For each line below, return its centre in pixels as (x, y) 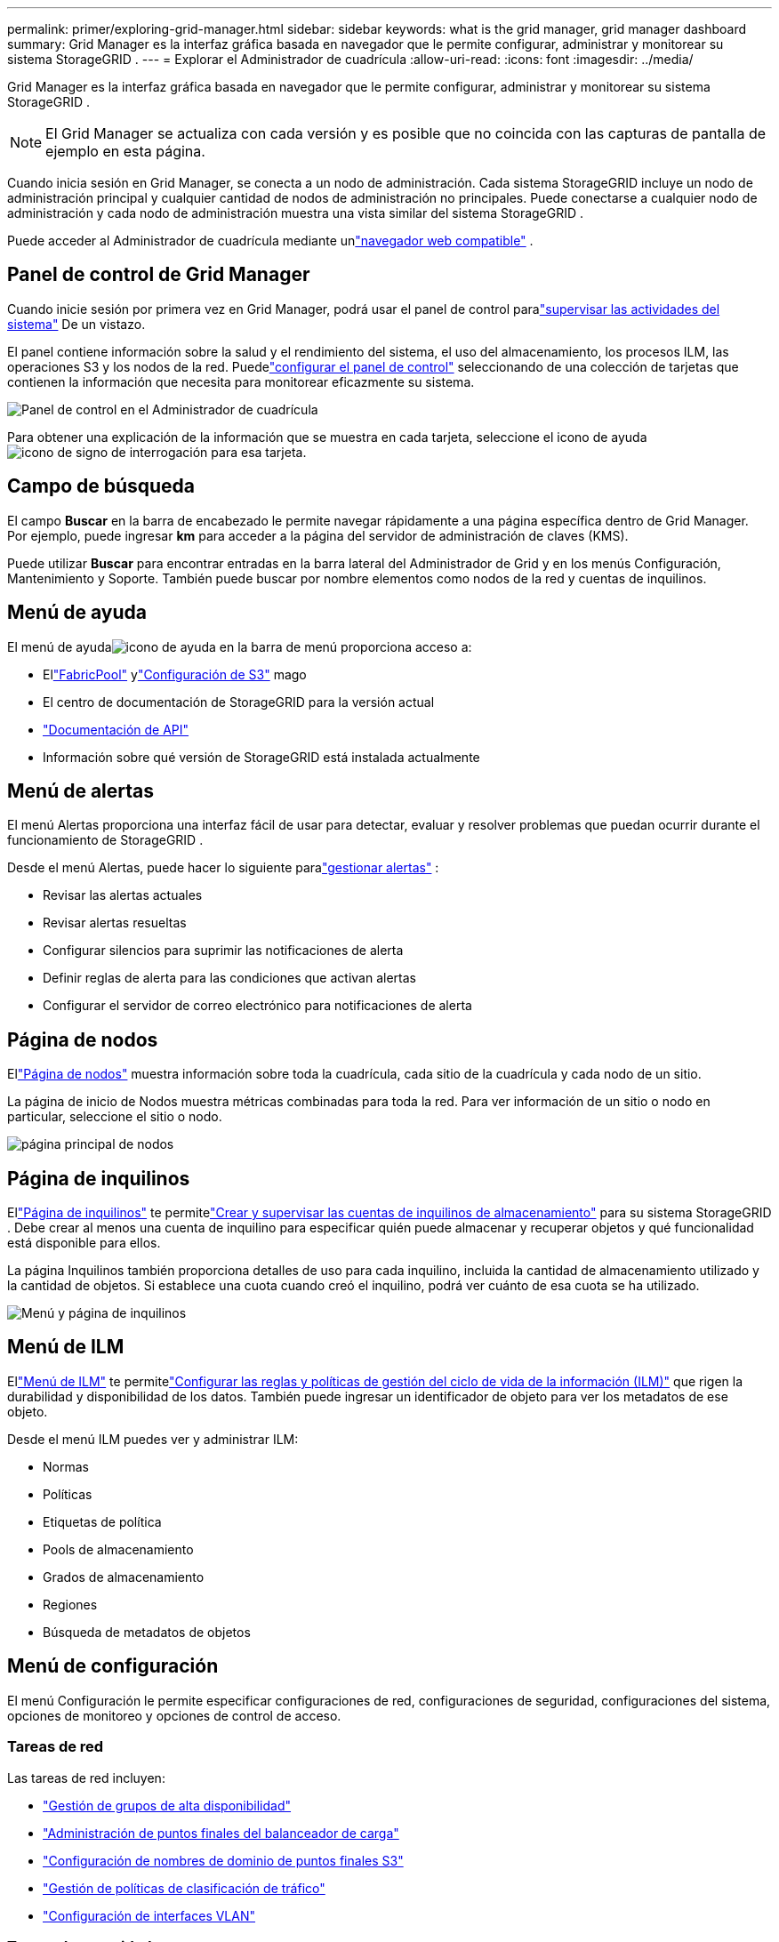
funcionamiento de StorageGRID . (105, 840)
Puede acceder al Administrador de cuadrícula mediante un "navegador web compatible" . (270, 241)
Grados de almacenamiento (124, 1577)
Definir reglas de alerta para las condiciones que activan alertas (229, 978)
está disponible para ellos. (84, 1243)
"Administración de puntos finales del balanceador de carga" (221, 1833)
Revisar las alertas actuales (123, 895)
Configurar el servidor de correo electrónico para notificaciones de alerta (257, 1006)
